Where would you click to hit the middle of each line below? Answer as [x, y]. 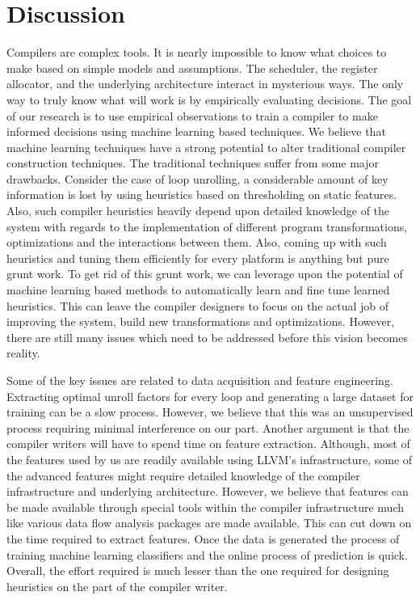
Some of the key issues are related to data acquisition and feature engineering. [200, 380]
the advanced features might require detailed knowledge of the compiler [183, 475]
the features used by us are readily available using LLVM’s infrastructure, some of [210, 459]
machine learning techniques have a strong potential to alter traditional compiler [206, 147]
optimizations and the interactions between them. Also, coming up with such [197, 242]
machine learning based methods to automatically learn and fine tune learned [198, 290]
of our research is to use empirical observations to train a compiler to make [192, 115]
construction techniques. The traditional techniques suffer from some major [193, 163]
